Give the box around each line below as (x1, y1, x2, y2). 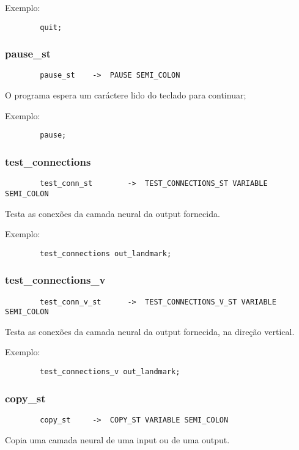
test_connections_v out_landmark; (40, 367, 180, 377)
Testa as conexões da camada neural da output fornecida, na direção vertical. (5, 325, 295, 337)
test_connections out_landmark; (40, 249, 172, 258)
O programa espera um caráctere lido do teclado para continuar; (5, 89, 246, 101)
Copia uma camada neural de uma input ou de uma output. (5, 433, 230, 446)
